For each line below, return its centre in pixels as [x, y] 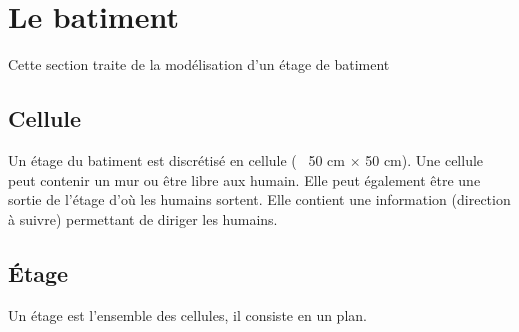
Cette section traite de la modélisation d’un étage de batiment [199, 64]
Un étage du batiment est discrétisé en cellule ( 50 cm [176, 159]
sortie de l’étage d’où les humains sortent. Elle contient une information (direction [259, 199]
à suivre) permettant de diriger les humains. [143, 218]
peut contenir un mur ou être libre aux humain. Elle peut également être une [244, 179]
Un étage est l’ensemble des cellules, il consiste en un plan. [187, 314]
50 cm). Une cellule [424, 159]
